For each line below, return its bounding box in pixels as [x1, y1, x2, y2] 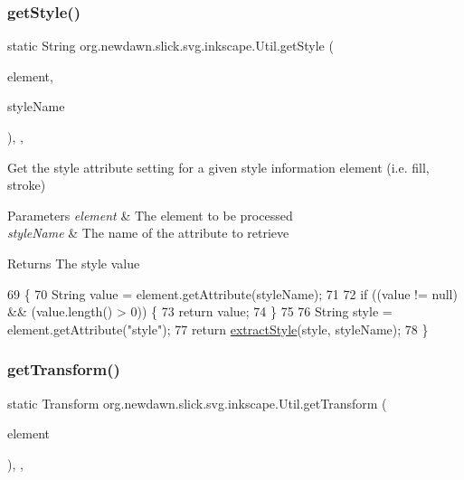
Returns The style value [7, 253, 140, 272]
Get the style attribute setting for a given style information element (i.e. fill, [7, 157, 430, 176]
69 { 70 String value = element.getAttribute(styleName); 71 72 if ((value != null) [7, 284, 458, 303]
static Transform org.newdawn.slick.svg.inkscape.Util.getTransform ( [7, 393, 387, 412]
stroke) [7, 175, 46, 194]
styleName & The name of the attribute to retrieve [7, 223, 289, 242]
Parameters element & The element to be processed [7, 205, 293, 224]
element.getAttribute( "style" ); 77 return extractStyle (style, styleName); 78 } [7, 319, 429, 338]
